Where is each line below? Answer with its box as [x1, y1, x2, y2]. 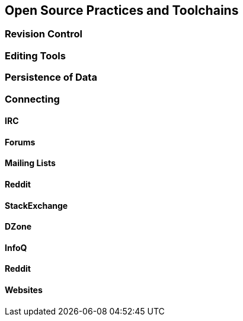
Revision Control [5, 28, 82, 40]
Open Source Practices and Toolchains [5, 3, 239, 18]
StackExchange [5, 200, 68, 211]
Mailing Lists [5, 158, 56, 169]
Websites [5, 285, 43, 295]
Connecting [5, 93, 60, 105]
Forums [5, 136, 36, 147]
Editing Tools [5, 49, 66, 62]
